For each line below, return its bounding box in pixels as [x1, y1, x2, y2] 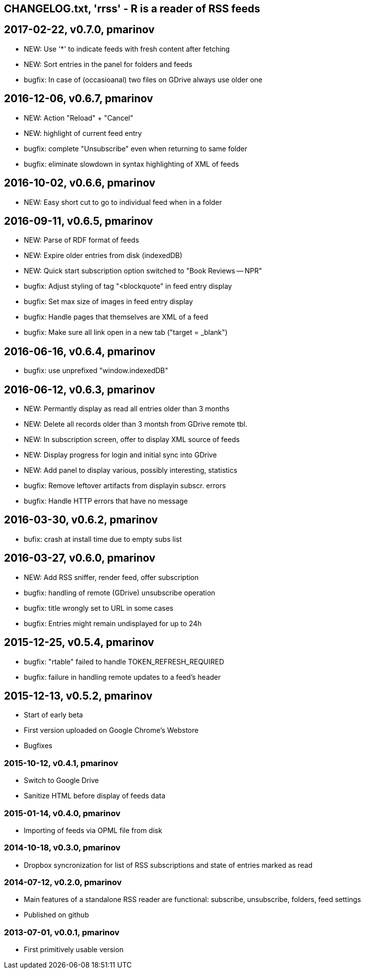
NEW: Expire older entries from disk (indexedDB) [24, 251, 182, 260]
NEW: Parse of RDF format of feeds [24, 236, 139, 245]
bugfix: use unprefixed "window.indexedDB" [24, 366, 169, 375]
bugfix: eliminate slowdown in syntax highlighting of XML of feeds [24, 159, 239, 168]
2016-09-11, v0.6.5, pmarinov [4, 214, 153, 227]
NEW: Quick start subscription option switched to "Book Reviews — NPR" [24, 266, 262, 275]
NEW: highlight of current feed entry [24, 129, 142, 137]
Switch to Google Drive [24, 776, 99, 785]
